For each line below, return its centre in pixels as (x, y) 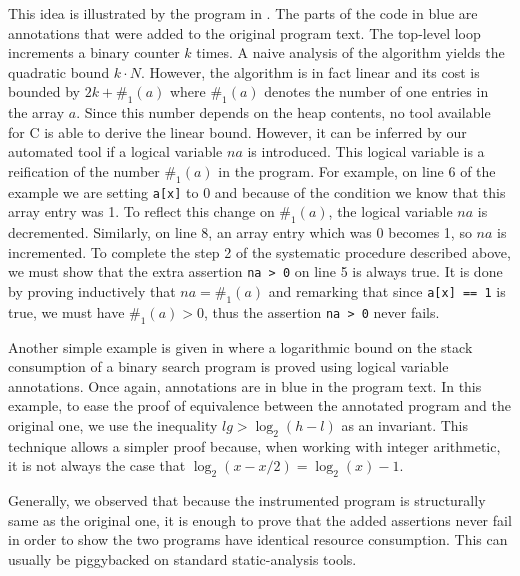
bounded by (44, 91)
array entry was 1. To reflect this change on (141, 211)
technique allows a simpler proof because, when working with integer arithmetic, (254, 445)
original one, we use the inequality (113, 425)
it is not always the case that (97, 465)
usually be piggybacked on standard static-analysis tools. (182, 558)
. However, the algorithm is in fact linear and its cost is (310, 71)
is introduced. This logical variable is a (366, 151)
